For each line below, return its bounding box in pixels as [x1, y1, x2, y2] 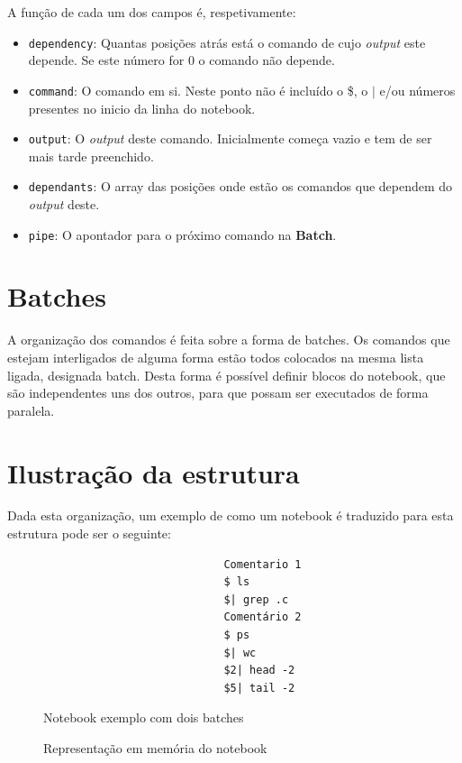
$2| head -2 [223, 664, 295, 677]
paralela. [7, 400, 55, 419]
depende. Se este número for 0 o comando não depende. [28, 51, 335, 69]
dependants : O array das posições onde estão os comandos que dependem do [28, 177, 453, 196]
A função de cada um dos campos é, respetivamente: [7, 3, 296, 21]
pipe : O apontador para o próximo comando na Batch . [28, 225, 337, 244]
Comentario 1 [223, 557, 302, 571]
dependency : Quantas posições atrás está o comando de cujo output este [28, 32, 426, 51]
